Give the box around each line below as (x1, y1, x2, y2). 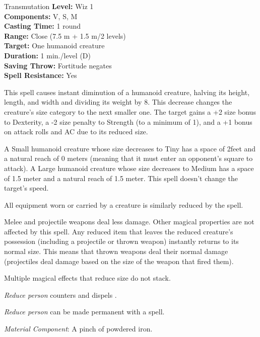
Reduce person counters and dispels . (4, 289, 117, 300)
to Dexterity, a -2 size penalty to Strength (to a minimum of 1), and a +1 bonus (4, 116, 252, 127)
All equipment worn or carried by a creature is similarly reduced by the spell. (4, 199, 243, 210)
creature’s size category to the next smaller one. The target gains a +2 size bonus (4, 106, 256, 117)
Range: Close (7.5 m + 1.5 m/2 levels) (4, 30, 126, 41)
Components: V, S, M (4, 11, 78, 21)
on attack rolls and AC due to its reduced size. (4, 126, 148, 137)
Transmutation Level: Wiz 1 (4, 1, 94, 11)
